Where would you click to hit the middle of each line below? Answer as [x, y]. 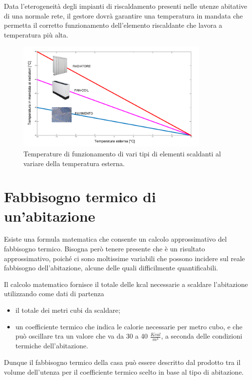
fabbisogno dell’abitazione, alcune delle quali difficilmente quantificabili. [111, 268]
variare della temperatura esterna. [74, 163]
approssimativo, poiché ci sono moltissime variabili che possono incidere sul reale [125, 258]
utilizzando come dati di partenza [54, 294]
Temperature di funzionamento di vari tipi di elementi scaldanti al [122, 153]
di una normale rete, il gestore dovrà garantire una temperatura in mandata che [124, 15]
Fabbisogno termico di [80, 197]
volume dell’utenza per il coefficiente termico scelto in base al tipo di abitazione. [124, 371]
